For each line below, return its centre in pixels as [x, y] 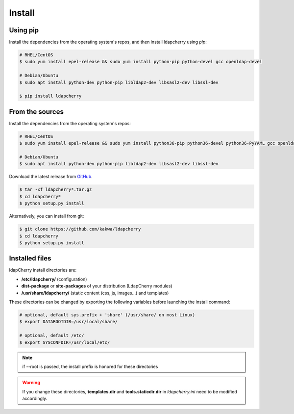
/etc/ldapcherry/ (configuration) [54, 279]
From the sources [36, 112]
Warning [31, 383]
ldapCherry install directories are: [43, 270]
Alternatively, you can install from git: [47, 216]
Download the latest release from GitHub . [51, 177]
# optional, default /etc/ [52, 336]
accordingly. [35, 399]
